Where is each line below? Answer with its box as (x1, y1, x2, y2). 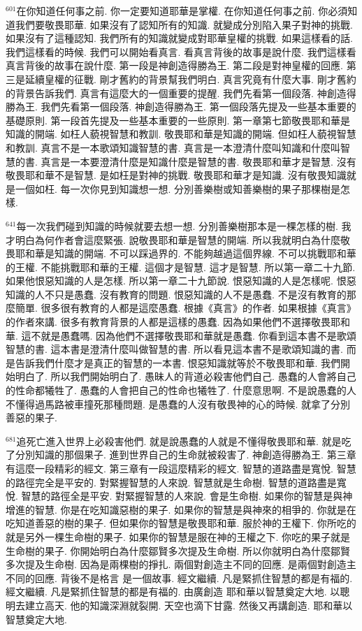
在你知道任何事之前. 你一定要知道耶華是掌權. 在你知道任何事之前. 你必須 (16, 3, 348, 17)
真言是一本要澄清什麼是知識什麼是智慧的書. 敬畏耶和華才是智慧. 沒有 (41, 154, 356, 168)
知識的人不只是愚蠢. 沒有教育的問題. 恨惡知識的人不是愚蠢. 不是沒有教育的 (6, 287, 347, 301)
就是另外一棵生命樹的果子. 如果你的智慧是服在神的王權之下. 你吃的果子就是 (6, 529, 351, 544)
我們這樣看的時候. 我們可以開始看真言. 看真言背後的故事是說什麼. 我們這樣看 (6, 44, 356, 59)
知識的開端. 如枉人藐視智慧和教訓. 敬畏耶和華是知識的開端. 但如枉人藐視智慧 (6, 126, 356, 141)
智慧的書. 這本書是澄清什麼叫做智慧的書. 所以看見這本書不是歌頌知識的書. (6, 342, 343, 356)
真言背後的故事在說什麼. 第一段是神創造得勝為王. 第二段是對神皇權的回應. (6, 58, 343, 73)
